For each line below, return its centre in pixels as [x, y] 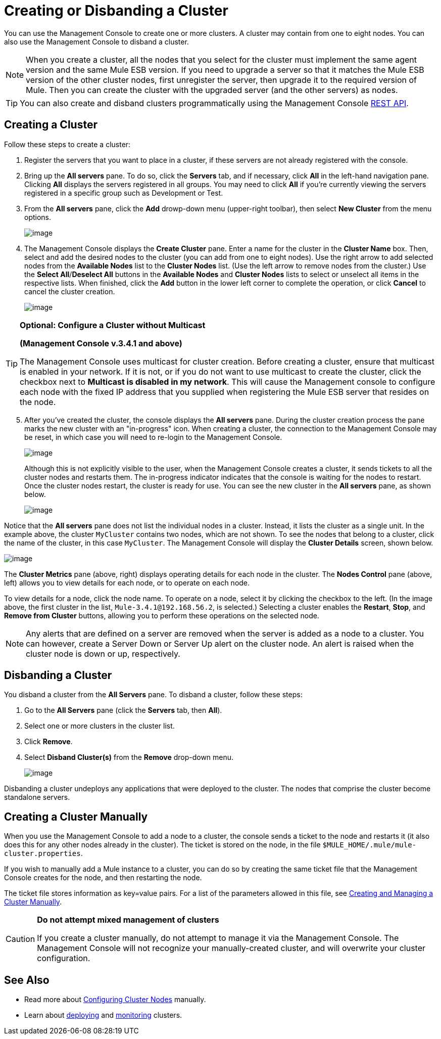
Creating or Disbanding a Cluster [116, 11]
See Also [27, 980]
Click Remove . [48, 742]
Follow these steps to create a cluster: [67, 144]
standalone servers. [37, 797]
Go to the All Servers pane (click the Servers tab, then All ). [123, 710]
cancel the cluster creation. [70, 291]
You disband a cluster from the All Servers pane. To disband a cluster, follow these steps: [153, 695]
